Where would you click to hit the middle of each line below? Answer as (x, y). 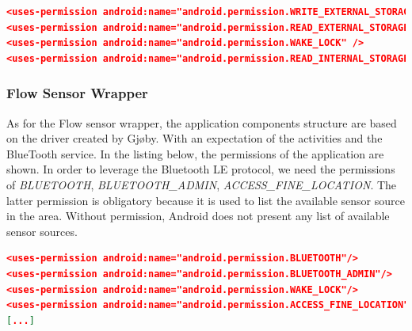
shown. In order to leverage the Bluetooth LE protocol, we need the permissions (201, 169)
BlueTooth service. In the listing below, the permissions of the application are (195, 153)
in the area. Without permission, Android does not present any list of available (198, 216)
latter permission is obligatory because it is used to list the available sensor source (206, 200)
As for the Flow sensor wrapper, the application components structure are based (202, 122)
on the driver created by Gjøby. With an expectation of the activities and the (195, 138)
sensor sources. (42, 231)
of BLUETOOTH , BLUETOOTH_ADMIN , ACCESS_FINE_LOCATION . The (202, 184)
